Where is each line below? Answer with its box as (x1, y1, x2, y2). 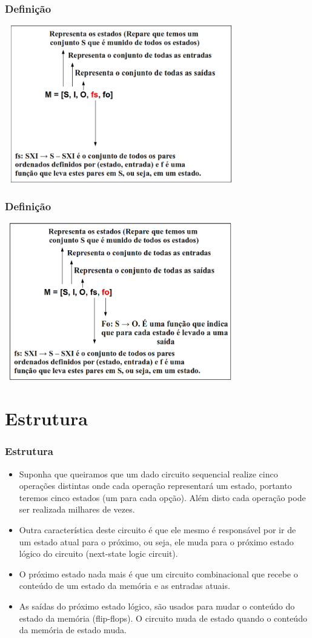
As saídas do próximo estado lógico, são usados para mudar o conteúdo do (19, 599, 295, 612)
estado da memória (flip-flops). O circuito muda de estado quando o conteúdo (19, 611, 307, 624)
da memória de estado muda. (19, 623, 127, 636)
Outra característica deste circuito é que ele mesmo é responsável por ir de (19, 523, 296, 536)
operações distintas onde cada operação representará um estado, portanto (19, 479, 292, 492)
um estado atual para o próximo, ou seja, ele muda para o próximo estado (19, 535, 294, 548)
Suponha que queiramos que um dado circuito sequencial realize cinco (19, 467, 278, 480)
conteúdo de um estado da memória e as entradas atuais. (19, 579, 230, 592)
